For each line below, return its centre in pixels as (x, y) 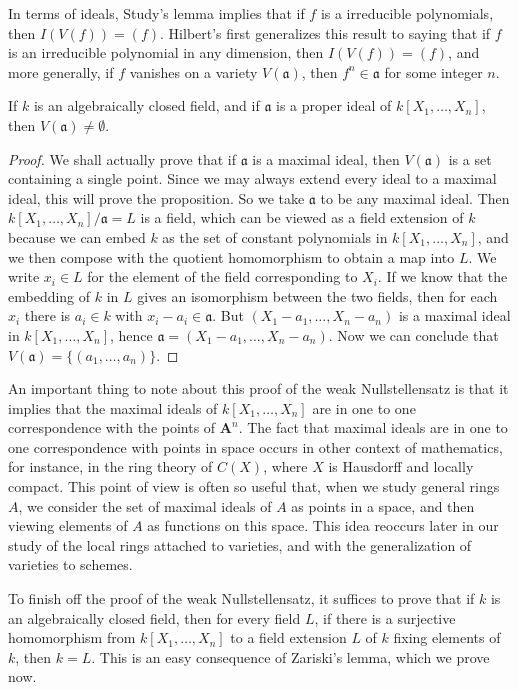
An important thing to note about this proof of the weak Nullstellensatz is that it (258, 388)
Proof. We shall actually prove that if (122, 158)
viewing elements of (68, 525)
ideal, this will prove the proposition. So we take (156, 197)
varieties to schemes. (70, 564)
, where (285, 466)
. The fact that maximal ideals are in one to (373, 427)
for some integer (433, 71)
